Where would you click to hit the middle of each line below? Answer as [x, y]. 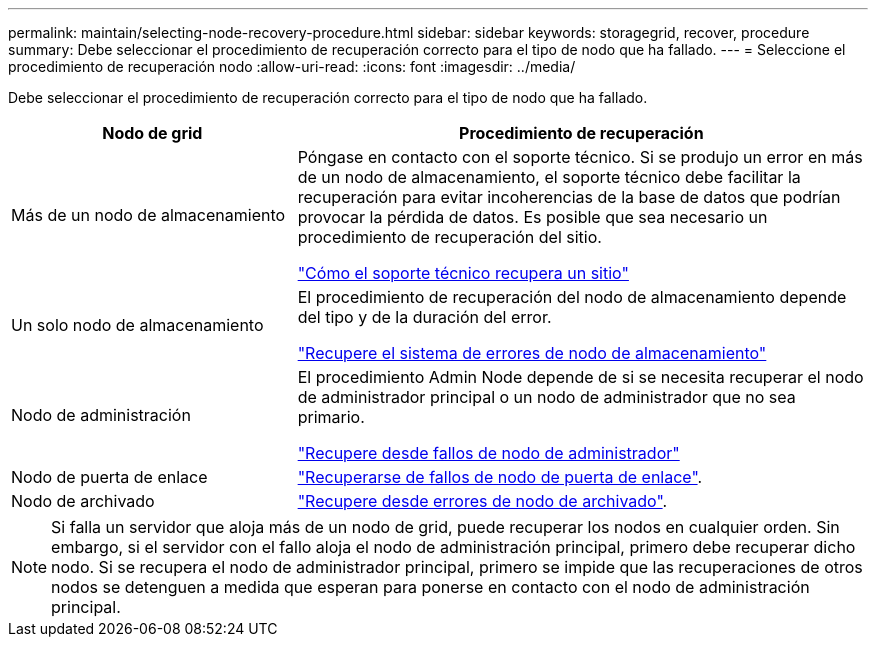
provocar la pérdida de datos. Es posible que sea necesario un [532, 217]
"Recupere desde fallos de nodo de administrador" [488, 453]
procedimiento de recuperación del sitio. [449, 237]
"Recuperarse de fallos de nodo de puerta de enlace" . [500, 477]
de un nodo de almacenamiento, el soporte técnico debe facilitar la [549, 177]
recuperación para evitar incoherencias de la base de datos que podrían [569, 197]
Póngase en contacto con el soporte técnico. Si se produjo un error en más [580, 157]
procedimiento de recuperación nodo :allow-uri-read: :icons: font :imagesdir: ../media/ [292, 66]
